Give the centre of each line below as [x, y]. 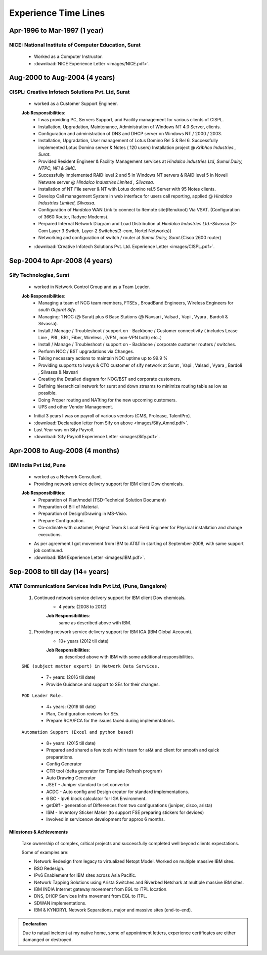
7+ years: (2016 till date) [71, 677]
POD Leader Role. [43, 696]
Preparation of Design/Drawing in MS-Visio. [83, 514]
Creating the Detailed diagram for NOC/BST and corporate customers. [110, 379]
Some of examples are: [45, 853]
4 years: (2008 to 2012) [83, 607]
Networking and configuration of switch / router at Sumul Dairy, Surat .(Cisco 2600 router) [130, 237]
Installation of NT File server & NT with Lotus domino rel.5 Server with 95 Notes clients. [127, 189]
